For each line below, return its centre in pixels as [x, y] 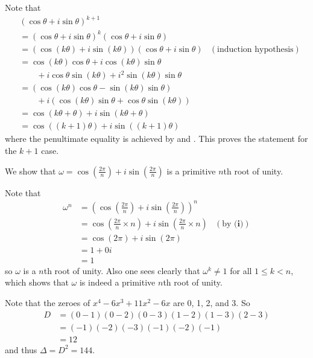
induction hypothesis [255, 49]
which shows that [37, 282]
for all [241, 270]
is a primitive [191, 171]
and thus [21, 349]
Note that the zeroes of [48, 302]
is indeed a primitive [117, 282]
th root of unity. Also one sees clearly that [122, 270]
